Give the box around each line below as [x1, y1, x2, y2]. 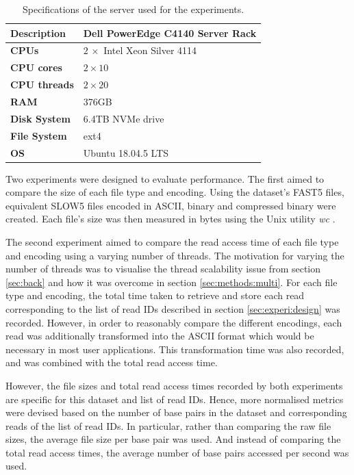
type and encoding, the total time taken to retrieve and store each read [5, 288, 305, 303]
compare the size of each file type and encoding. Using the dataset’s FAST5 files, [5, 185, 344, 199]
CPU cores [10, 60, 62, 75]
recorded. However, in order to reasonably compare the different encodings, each [5, 315, 342, 329]
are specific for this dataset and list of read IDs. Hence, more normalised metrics [5, 391, 344, 406]
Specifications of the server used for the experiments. [22, 2, 244, 16]
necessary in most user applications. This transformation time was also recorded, [5, 342, 344, 356]
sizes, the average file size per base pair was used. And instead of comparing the [5, 432, 341, 446]
